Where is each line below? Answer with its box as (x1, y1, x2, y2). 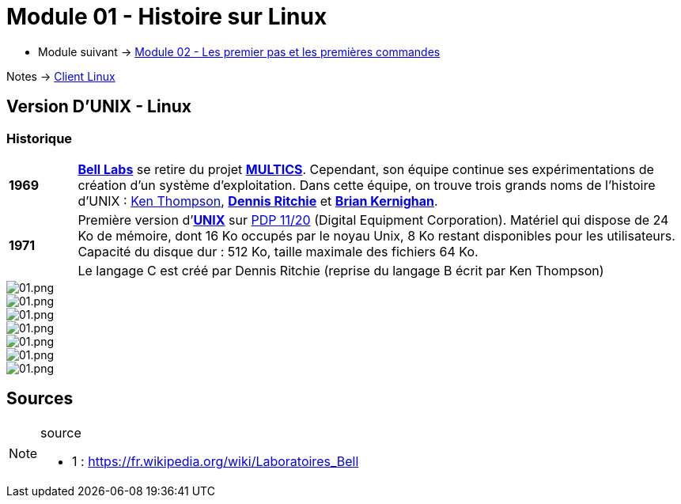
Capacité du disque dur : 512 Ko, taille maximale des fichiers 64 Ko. (78, 243, 479, 260)
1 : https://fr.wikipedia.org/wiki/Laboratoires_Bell (72, 453, 359, 469)
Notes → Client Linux (6, 69, 115, 83)
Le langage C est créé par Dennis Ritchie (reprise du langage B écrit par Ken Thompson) (78, 262, 604, 279)
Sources (6, 388, 74, 409)
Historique (6, 130, 73, 146)
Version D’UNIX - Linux (6, 97, 191, 117)
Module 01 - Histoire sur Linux (6, 3, 327, 30)
